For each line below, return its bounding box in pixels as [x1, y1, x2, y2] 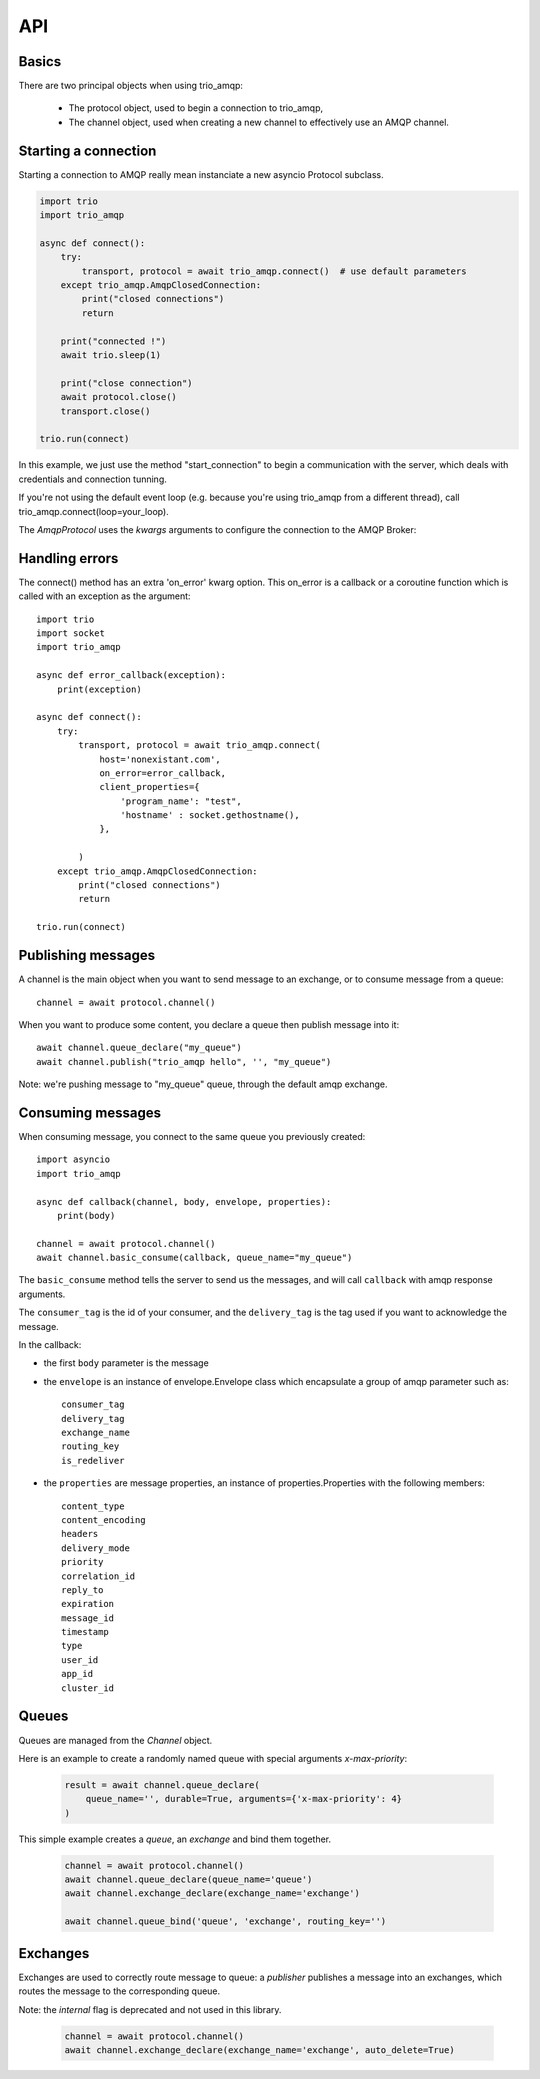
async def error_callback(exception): [36, 670, 227, 681]
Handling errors [18, 550, 119, 567]
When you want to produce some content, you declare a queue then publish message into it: [18, 1018, 400, 1030]
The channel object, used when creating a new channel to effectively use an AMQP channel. [68, 116, 450, 128]
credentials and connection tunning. [18, 473, 167, 485]
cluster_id [61, 1682, 115, 1694]
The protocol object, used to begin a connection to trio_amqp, [68, 102, 324, 114]
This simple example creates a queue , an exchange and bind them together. [18, 1833, 332, 1845]
